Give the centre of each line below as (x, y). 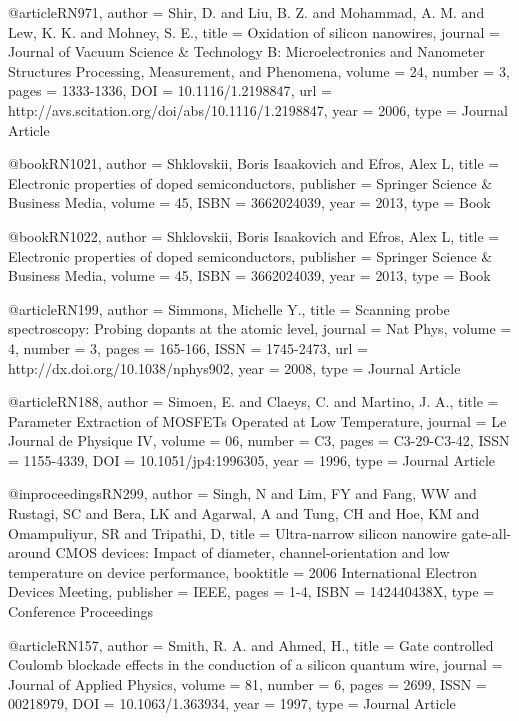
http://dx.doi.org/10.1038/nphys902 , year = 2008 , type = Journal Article (234, 367)
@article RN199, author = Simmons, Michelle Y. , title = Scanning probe (229, 308)
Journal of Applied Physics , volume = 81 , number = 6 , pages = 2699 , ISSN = (247, 683)
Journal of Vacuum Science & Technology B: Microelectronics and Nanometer (246, 51)
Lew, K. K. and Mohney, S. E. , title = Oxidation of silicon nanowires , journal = (254, 31)
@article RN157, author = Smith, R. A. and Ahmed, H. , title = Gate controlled (251, 644)
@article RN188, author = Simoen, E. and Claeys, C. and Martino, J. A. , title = (253, 401)
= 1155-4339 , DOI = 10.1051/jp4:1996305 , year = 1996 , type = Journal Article (252, 459)
